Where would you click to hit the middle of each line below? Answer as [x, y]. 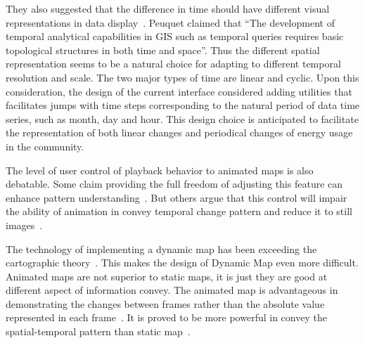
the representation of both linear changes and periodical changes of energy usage [179, 132]
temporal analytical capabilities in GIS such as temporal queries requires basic [175, 36]
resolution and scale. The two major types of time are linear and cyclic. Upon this [182, 77]
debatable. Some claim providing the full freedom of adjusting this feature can [174, 184]
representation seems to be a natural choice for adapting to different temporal [173, 64]
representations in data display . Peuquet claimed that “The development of [170, 22]
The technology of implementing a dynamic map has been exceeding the [161, 248]
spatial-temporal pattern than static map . [98, 331]
